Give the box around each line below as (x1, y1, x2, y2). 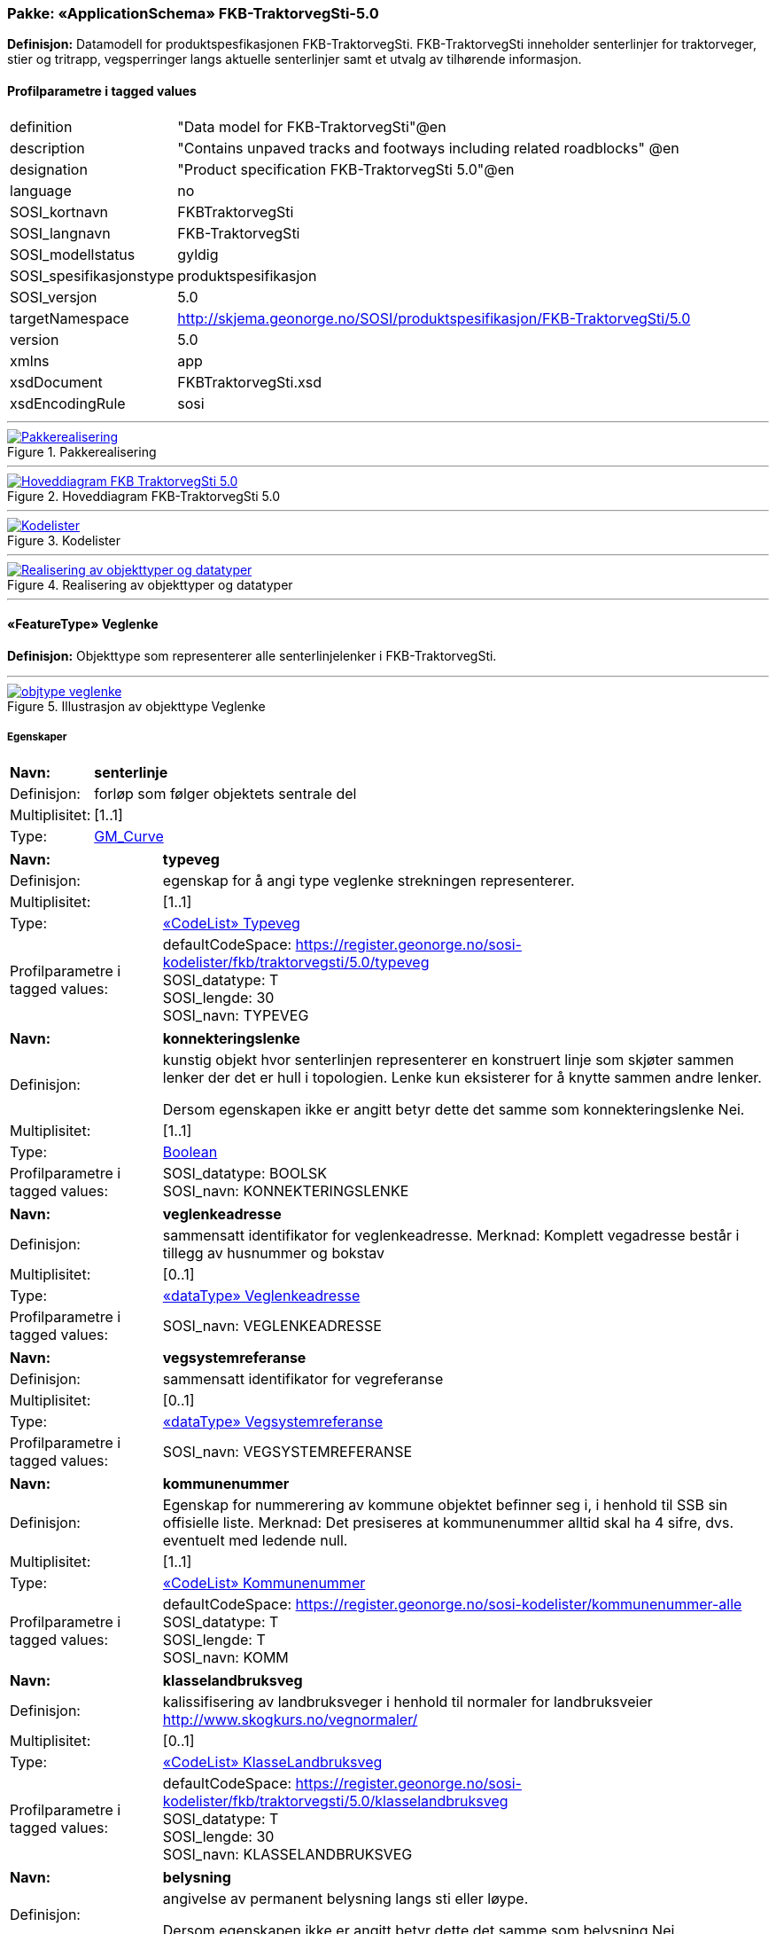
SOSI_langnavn (10, 223, 111, 242)
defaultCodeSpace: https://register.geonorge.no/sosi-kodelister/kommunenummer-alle (162, 1594, 742, 1613)
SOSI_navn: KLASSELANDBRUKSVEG (162, 1844, 413, 1863)
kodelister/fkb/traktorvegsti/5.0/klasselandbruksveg (162, 1791, 508, 1810)
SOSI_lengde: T (162, 1630, 266, 1648)
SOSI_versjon (10, 287, 97, 306)
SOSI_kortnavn (10, 202, 109, 221)
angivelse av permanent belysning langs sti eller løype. (162, 1889, 529, 1907)
